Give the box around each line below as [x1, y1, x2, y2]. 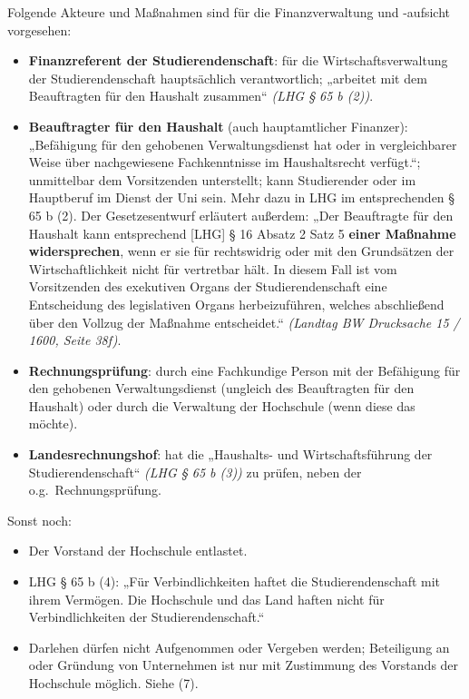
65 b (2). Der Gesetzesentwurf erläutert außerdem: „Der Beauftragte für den [28, 205, 454, 224]
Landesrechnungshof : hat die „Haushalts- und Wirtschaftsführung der [28, 445, 433, 464]
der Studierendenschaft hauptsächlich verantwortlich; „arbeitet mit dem [28, 68, 427, 87]
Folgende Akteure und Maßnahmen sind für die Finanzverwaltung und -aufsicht [7, 3, 451, 21]
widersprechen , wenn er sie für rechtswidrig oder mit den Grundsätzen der [28, 241, 454, 261]
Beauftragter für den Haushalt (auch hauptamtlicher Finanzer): [28, 116, 408, 135]
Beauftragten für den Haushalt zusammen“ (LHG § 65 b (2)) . [28, 86, 374, 105]
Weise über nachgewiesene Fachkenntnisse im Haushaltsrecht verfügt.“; [28, 153, 421, 172]
